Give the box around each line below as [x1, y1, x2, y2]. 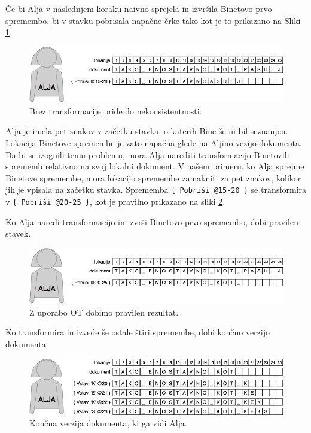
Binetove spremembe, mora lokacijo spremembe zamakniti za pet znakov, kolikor [5, 171, 301, 184]
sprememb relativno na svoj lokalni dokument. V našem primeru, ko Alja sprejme [5, 160, 304, 172]
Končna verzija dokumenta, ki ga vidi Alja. [29, 417, 187, 429]
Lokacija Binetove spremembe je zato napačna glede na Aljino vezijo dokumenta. [5, 136, 302, 149]
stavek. [5, 227, 31, 240]
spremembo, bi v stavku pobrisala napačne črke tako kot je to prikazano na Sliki [5, 14, 301, 26]
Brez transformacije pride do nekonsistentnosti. [29, 104, 202, 117]
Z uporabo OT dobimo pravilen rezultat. [29, 305, 179, 318]
